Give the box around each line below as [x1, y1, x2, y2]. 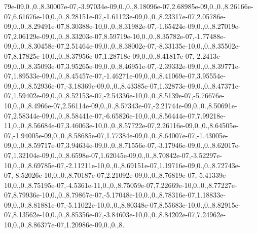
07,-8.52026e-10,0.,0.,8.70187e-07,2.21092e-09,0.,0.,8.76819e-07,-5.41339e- [4, 170, 228, 180]
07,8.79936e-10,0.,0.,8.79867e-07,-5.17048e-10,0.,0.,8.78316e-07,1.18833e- [4, 189, 226, 200]
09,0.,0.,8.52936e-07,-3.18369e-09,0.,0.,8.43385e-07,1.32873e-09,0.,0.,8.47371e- [4, 80, 241, 91]
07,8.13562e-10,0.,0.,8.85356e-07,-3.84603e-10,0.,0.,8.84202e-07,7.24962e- [4, 209, 226, 220]
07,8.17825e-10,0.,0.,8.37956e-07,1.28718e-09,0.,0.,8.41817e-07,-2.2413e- [4, 50, 223, 61]
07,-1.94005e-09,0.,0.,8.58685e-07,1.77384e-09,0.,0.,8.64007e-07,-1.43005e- [4, 130, 228, 140]
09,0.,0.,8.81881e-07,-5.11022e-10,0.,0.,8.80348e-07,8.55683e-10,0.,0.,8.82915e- [4, 199, 241, 210]
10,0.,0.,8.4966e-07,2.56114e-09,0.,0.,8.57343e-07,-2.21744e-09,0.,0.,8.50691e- [4, 100, 237, 110]
